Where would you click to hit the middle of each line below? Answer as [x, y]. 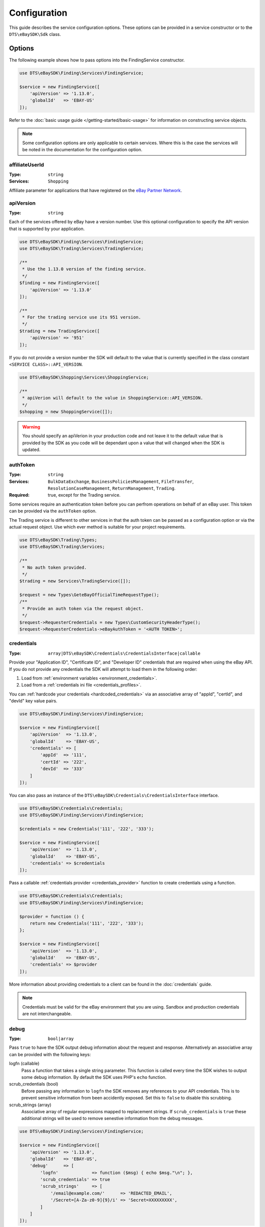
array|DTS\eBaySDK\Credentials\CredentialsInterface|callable [124, 653]
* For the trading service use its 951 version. [82, 317]
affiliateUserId [26, 164]
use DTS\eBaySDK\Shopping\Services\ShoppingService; [84, 377]
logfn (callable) [24, 1064]
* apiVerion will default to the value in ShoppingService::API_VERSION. [113, 398]
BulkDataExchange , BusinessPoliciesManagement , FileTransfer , [121, 481]
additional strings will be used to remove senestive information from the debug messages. [112, 1119]
